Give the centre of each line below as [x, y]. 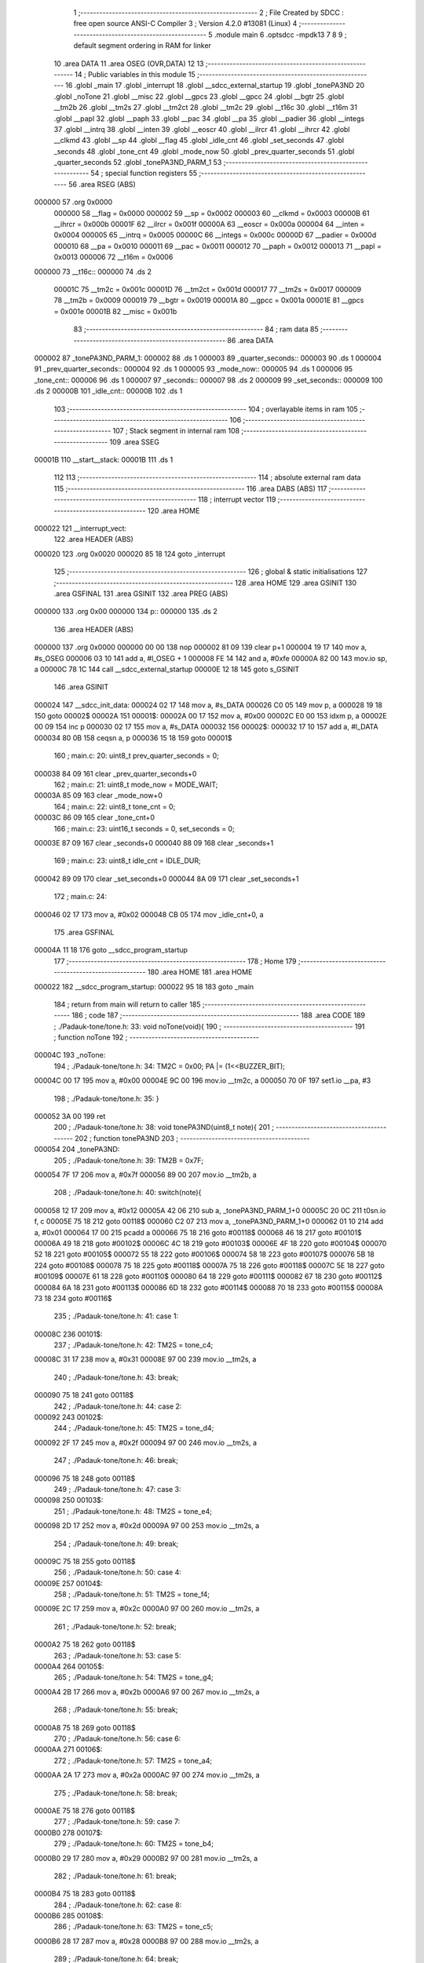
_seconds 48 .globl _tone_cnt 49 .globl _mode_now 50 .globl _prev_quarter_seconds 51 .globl [204, 151]
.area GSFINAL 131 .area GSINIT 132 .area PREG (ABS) [141, 594]
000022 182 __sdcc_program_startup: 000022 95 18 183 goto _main [144, 986]
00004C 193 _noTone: [70, 1055]
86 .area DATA [250, 340]
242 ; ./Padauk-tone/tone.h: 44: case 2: [118, 1406]
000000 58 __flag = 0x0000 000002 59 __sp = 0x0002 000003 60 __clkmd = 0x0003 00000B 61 [212, 213]
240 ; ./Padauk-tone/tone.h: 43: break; [116, 1377]
